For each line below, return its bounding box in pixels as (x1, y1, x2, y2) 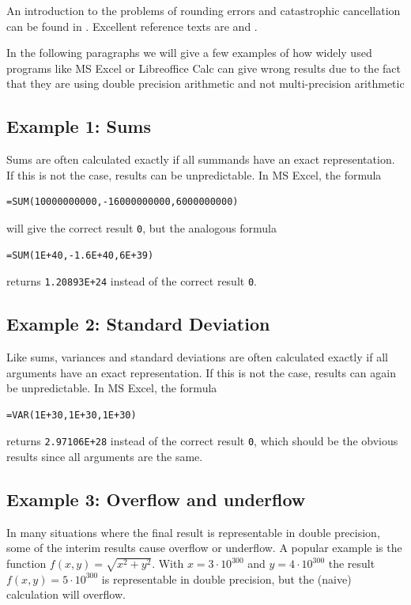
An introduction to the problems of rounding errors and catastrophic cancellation (6, 2, 401, 18)
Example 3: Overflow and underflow (6, 487, 306, 512)
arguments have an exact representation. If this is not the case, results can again (6, 364, 396, 380)
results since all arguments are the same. (6, 448, 203, 465)
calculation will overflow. (6, 586, 126, 603)
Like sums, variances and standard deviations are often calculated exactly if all (6, 349, 388, 365)
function (6, 555, 47, 572)
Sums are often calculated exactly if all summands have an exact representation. (6, 151, 395, 168)
